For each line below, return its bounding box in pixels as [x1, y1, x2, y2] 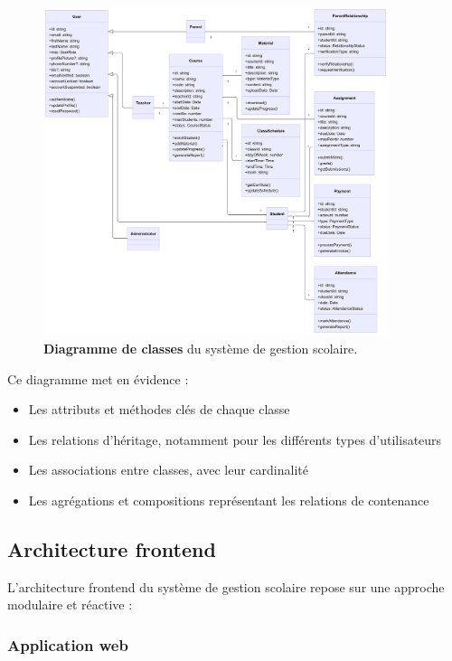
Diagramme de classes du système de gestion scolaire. [43, 338, 358, 357]
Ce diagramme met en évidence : [7, 369, 189, 388]
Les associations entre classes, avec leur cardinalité [28, 460, 308, 479]
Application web [7, 633, 128, 656]
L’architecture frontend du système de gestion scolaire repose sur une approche [7, 577, 445, 596]
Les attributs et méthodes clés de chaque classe [28, 400, 290, 419]
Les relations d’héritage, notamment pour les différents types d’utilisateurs [28, 430, 442, 449]
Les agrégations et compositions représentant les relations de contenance [28, 490, 429, 509]
